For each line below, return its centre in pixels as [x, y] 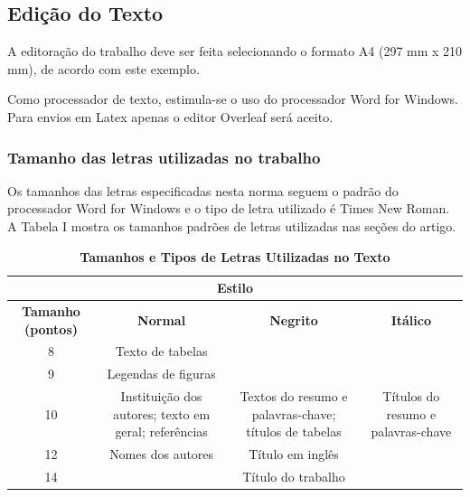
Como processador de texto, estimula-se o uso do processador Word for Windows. [233, 99]
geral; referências [161, 431]
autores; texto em [162, 413]
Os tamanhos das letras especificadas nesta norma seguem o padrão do [203, 190]
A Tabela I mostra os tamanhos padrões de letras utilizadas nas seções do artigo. [232, 225]
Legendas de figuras [161, 374]
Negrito [294, 319]
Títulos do [411, 396]
